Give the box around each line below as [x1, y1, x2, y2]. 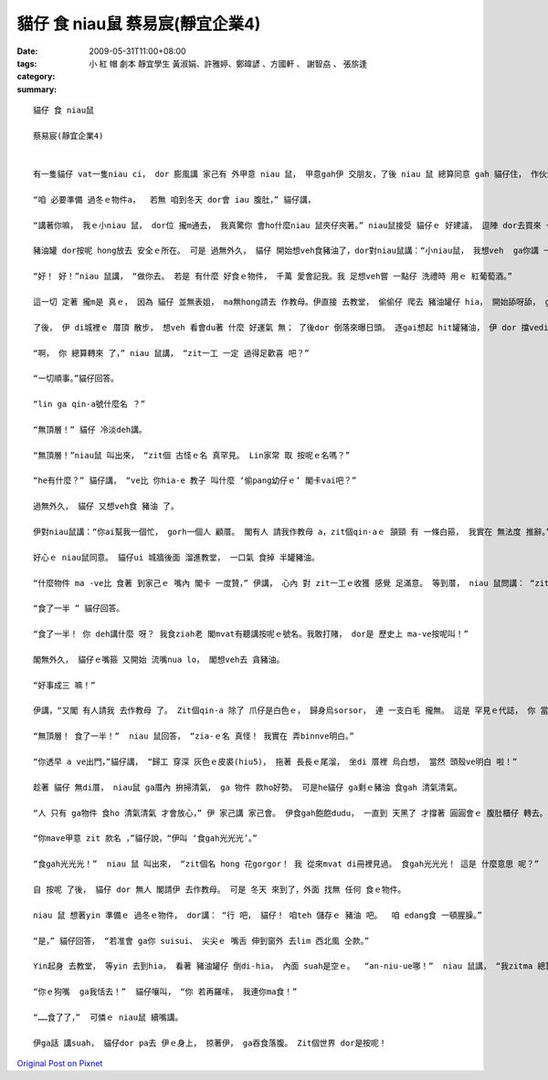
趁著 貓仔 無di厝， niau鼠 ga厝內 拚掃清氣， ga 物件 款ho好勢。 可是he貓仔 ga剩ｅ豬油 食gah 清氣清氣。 [33, 781, 463, 792]
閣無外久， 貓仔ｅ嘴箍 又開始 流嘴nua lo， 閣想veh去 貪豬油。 [33, 654, 285, 665]
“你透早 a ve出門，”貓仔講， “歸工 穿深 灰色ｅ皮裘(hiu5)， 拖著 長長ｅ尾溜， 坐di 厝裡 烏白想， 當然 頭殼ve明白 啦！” [33, 757, 518, 767]
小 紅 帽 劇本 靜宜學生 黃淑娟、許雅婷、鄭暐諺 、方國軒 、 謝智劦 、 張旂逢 [89, 58, 368, 68]
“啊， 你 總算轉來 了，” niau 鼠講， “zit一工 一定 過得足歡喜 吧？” [33, 348, 310, 358]
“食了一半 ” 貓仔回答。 [33, 603, 125, 613]
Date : [16, 46, 38, 57]
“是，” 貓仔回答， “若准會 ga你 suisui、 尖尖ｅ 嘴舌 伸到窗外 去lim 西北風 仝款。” [33, 936, 370, 946]
